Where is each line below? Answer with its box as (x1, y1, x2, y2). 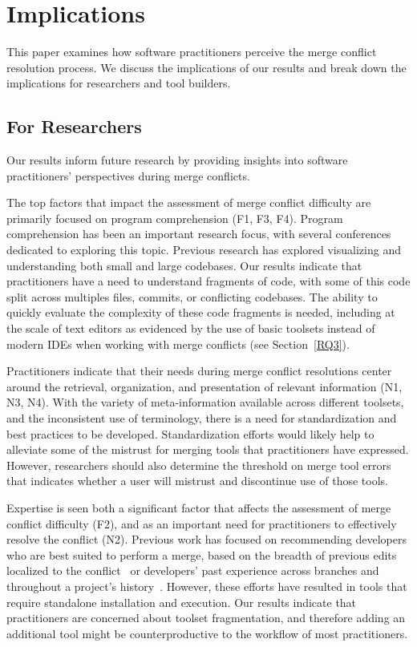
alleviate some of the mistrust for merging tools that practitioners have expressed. (6, 441, 409, 458)
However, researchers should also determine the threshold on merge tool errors (6, 456, 391, 473)
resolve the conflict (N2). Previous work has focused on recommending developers (6, 531, 407, 548)
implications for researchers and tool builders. (6, 75, 231, 91)
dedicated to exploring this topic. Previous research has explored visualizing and (6, 241, 401, 258)
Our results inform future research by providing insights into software (6, 152, 348, 168)
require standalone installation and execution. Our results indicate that (6, 593, 357, 610)
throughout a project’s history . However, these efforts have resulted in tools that (6, 577, 407, 594)
